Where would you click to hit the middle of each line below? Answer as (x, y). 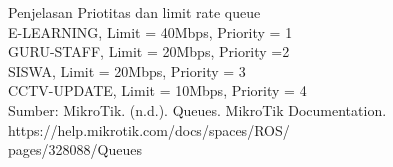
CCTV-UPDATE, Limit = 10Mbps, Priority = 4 (157, 90)
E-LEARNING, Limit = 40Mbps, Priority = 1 (150, 31)
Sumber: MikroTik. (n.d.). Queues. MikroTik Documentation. (197, 109)
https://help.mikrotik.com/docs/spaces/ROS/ (149, 129)
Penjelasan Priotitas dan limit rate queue (134, 12)
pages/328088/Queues (75, 149)
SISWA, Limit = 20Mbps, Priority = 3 (127, 70)
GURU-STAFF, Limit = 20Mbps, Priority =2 (149, 51)
